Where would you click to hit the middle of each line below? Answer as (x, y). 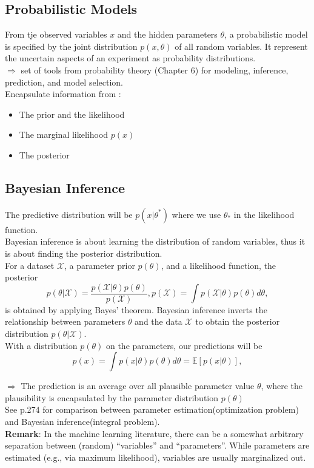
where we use (196, 214)
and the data (159, 321)
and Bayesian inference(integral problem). (82, 421)
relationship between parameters (65, 321)
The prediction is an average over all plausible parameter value (138, 386)
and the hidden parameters (167, 34)
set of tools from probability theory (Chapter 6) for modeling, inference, (155, 70)
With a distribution (41, 345)
